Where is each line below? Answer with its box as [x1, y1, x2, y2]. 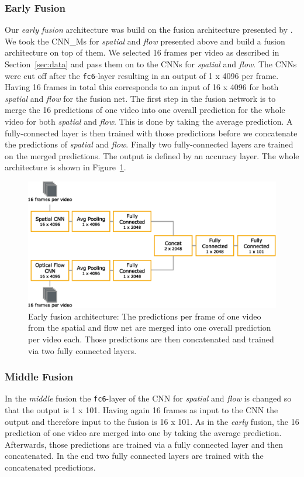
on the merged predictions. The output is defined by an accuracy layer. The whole [5, 149, 299, 162]
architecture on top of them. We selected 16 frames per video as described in [5, 46, 279, 59]
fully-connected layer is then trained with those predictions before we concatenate [5, 126, 298, 139]
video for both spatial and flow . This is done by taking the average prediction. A [5, 115, 293, 128]
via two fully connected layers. [28, 344, 137, 356]
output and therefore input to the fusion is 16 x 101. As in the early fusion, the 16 [5, 415, 299, 427]
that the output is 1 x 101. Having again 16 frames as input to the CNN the [5, 403, 278, 416]
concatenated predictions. [5, 461, 96, 473]
